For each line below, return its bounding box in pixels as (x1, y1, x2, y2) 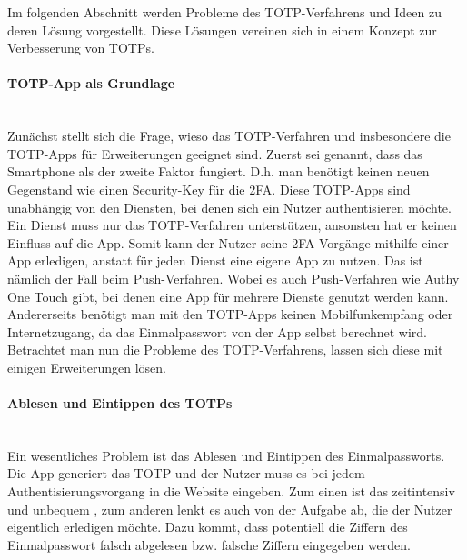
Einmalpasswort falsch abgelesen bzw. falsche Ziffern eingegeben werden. (7, 535, 411, 554)
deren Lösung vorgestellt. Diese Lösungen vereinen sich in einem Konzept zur (7, 20, 437, 39)
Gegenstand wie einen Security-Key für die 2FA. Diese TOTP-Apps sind (7, 179, 411, 198)
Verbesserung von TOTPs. (7, 38, 154, 57)
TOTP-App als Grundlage (7, 74, 175, 93)
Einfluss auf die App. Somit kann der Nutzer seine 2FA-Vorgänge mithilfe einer (7, 233, 449, 252)
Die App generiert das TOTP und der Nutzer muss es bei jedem (7, 464, 365, 483)
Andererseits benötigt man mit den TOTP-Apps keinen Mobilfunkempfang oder (7, 305, 453, 324)
